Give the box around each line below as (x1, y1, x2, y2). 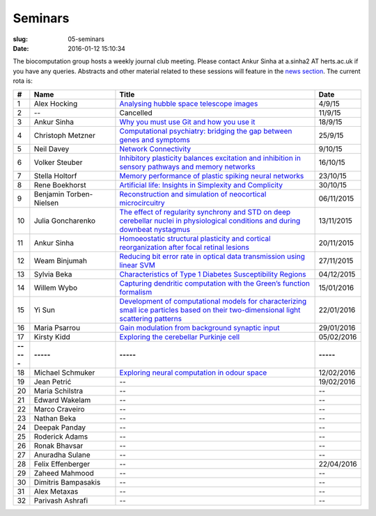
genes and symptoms (119, 134, 191, 144)
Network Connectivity (119, 143, 191, 153)
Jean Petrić (33, 377, 72, 386)
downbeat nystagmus (119, 224, 191, 234)
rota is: (13, 77, 33, 85)
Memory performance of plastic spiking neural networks (119, 171, 304, 180)
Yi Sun (33, 305, 56, 315)
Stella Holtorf (33, 171, 77, 180)
